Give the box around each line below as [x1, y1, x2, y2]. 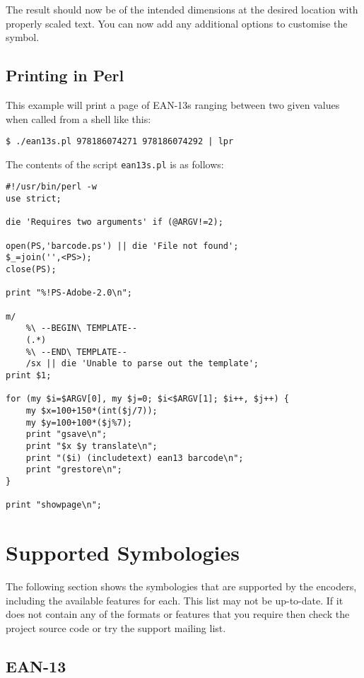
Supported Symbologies [6, 538, 240, 567]
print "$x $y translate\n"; [25, 440, 158, 451]
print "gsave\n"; [25, 429, 107, 440]
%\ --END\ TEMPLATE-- [25, 346, 127, 357]
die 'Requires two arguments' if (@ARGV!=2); [6, 217, 223, 228]
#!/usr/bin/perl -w [6, 182, 97, 192]
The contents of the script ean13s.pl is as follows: [6, 156, 224, 171]
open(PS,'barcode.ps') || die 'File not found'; [6, 240, 239, 251]
